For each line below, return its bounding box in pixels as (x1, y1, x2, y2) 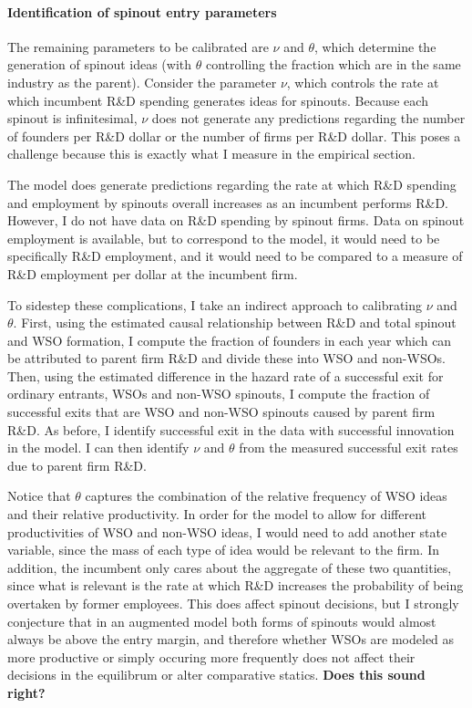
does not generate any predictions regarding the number (151, 109, 466, 128)
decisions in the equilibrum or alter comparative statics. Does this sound (7, 665, 426, 684)
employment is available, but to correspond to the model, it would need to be (7, 228, 440, 247)
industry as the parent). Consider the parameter (7, 72, 277, 91)
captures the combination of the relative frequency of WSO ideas (85, 486, 447, 505)
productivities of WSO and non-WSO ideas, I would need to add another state (7, 522, 447, 541)
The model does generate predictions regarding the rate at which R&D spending (7, 174, 457, 193)
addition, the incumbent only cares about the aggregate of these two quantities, (7, 557, 452, 577)
